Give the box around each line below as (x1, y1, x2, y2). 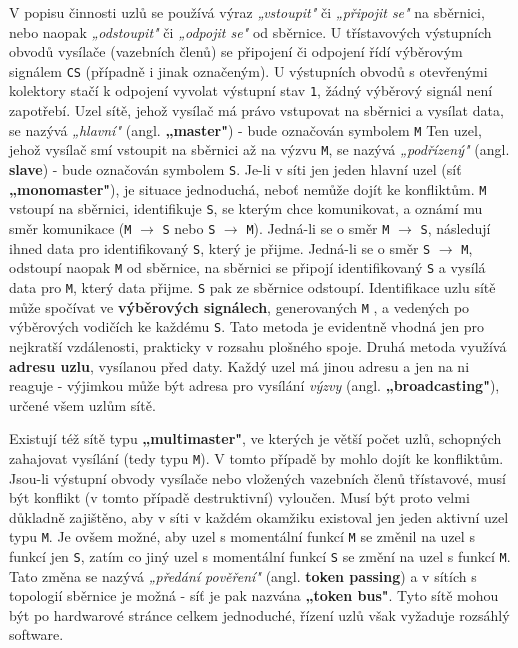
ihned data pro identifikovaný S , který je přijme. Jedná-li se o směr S (9, 237, 431, 258)
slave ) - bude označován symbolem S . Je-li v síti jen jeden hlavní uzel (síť (9, 159, 462, 179)
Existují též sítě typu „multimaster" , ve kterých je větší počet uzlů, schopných (9, 428, 502, 449)
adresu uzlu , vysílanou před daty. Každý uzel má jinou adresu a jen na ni (9, 355, 470, 376)
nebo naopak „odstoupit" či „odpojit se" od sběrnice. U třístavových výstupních (9, 21, 492, 42)
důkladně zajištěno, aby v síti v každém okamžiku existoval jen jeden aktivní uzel (9, 506, 509, 527)
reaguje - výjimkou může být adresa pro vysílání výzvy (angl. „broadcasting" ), (9, 375, 500, 396)
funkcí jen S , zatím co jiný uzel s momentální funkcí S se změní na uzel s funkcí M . (9, 545, 511, 566)
